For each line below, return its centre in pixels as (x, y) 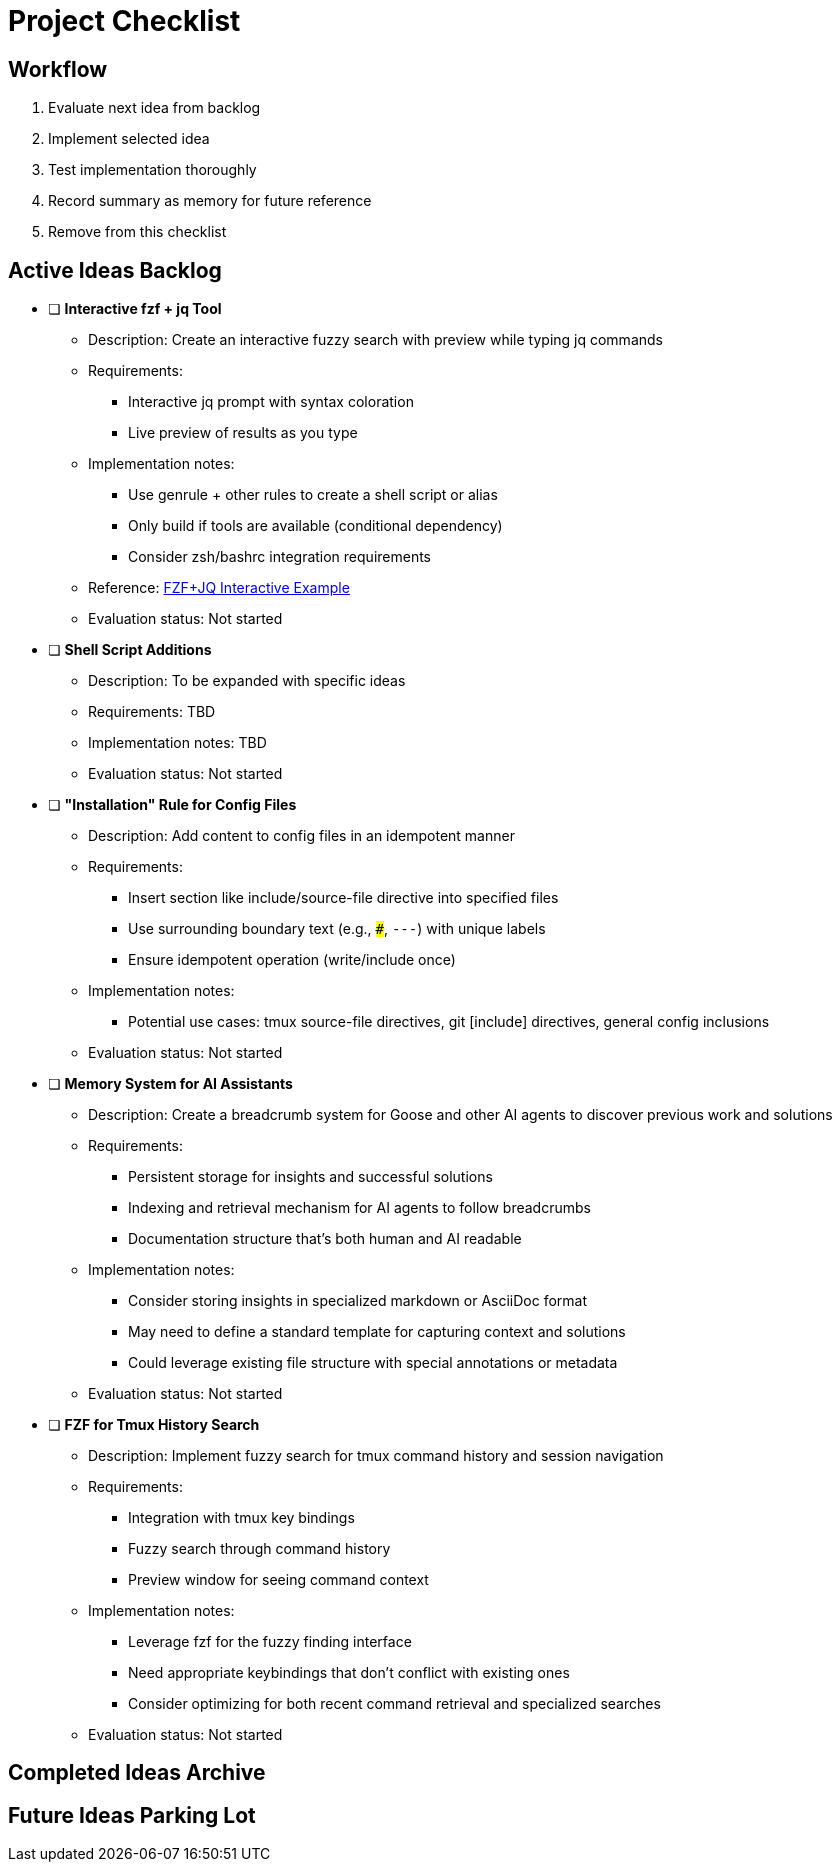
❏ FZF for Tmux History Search (154, 1425)
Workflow (58, 69)
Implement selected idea (129, 139)
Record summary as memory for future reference (210, 201)
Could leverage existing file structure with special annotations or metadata (373, 1363)
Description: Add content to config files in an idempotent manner (301, 836)
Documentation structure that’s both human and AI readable (325, 1239)
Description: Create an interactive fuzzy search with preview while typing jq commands (375, 340)
